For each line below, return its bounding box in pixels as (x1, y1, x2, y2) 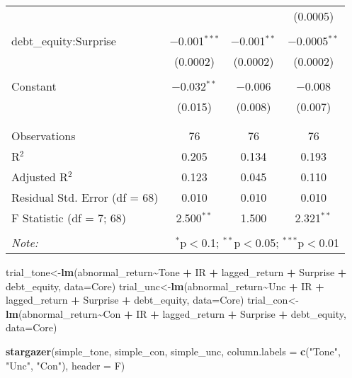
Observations (11, 127, 76, 144)
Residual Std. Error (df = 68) (11, 189, 159, 205)
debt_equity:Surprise (11, 33, 116, 49)
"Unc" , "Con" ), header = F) (6, 357, 125, 372)
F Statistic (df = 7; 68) (11, 210, 127, 226)
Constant (11, 78, 57, 94)
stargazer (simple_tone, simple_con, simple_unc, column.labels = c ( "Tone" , (6, 343, 341, 358)
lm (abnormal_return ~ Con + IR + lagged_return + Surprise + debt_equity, (6, 306, 346, 321)
